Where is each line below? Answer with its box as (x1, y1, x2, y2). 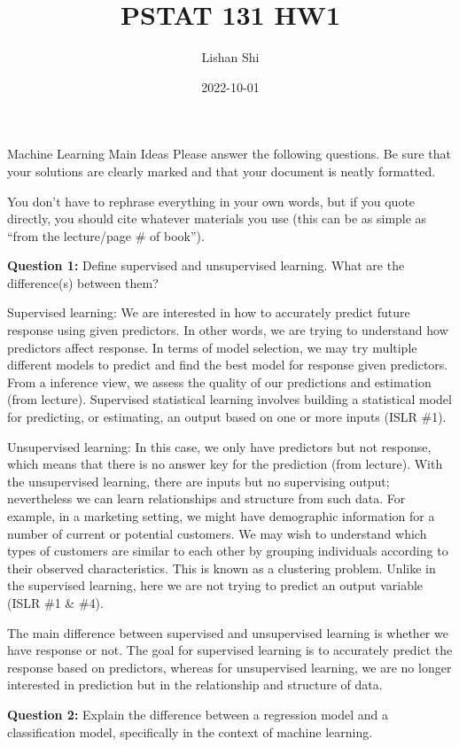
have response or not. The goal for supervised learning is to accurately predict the (7, 641, 453, 659)
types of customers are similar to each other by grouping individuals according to (7, 541, 448, 560)
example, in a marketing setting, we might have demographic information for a (7, 507, 435, 525)
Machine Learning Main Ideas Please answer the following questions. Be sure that (7, 144, 451, 163)
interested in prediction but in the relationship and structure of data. (7, 675, 383, 694)
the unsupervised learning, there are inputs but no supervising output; (7, 471, 390, 490)
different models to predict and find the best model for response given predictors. (7, 355, 448, 374)
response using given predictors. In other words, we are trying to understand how (7, 321, 448, 339)
